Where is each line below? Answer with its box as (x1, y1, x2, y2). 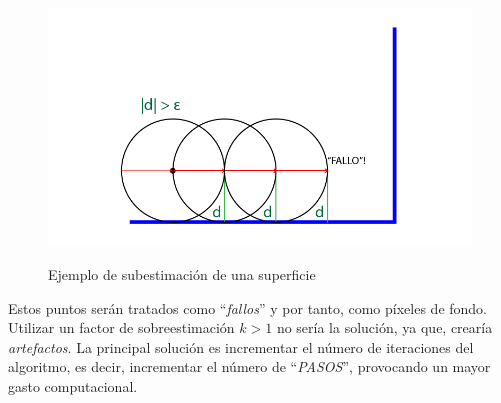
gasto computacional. (8, 376, 138, 397)
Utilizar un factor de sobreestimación (8, 317, 235, 338)
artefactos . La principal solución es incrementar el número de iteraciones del (8, 336, 474, 357)
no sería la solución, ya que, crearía (276, 317, 493, 338)
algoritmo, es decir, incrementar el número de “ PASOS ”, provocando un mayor (8, 356, 491, 377)
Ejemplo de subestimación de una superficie (48, 264, 316, 285)
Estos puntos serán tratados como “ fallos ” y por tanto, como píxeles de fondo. (8, 297, 488, 318)
